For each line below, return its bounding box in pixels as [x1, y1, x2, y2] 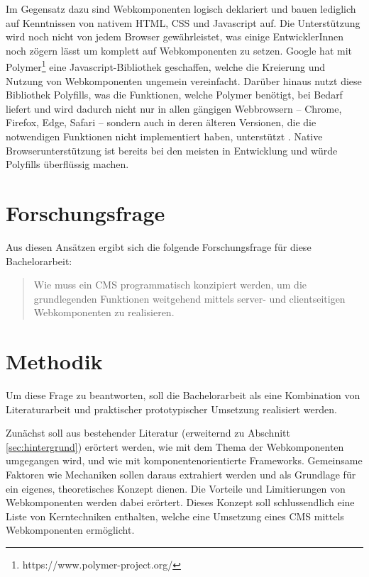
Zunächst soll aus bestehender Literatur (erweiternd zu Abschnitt [6, 425, 290, 440]
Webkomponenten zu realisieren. [33, 305, 175, 320]
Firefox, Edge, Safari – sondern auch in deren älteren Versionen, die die [6, 115, 316, 130]
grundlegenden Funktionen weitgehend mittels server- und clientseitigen [33, 291, 346, 306]
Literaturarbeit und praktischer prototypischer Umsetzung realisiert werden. [6, 401, 337, 416]
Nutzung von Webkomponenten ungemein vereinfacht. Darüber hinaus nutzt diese [6, 73, 362, 88]
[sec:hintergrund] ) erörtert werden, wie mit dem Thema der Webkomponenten [6, 439, 344, 454]
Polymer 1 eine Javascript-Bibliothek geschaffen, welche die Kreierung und [6, 57, 326, 74]
